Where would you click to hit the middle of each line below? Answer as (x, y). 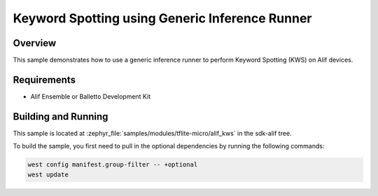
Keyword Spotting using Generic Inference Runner (162, 18)
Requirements (44, 79)
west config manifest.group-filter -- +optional (113, 165)
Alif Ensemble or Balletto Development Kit (90, 96)
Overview (35, 43)
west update (48, 174)
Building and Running (61, 117)
